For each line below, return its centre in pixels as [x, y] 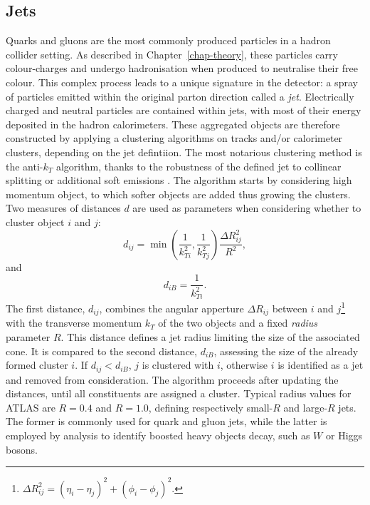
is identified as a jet [321, 365]
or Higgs [344, 435]
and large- [306, 407]
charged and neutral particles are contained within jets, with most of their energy [184, 110]
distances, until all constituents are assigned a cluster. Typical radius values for [179, 393]
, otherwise [244, 365]
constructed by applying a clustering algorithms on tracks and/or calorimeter [174, 138]
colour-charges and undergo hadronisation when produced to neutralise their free [182, 68]
